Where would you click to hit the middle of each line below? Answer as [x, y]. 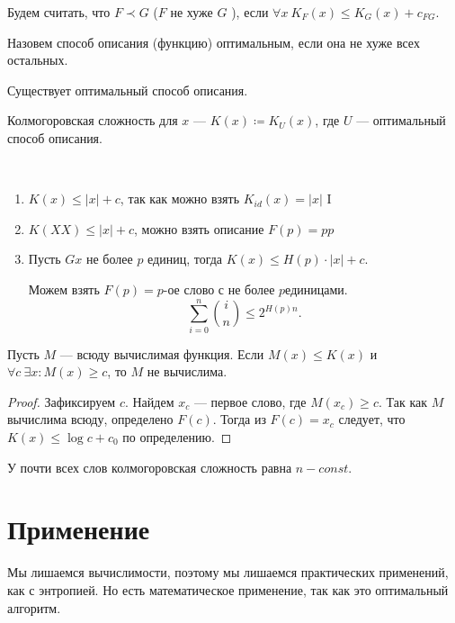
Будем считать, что [59, 12]
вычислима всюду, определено [90, 419]
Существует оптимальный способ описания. [128, 90]
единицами [315, 290]
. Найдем [149, 401]
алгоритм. [34, 607]
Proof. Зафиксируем [62, 401]
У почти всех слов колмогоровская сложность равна [150, 467]
